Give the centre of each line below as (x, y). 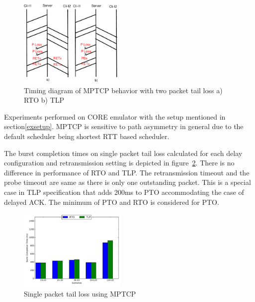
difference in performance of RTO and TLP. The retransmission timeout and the (127, 172)
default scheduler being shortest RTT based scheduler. (87, 136)
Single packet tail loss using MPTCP (80, 294)
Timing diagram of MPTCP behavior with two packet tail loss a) (123, 90)
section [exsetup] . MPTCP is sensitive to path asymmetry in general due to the (124, 126)
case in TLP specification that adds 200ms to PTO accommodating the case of (124, 192)
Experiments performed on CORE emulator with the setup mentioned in (115, 116)
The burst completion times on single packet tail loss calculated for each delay (123, 153)
